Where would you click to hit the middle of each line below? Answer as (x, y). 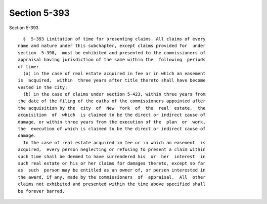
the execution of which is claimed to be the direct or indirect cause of (112, 129)
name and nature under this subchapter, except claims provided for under (112, 46)
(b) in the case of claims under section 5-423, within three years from (114, 94)
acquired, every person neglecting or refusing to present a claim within (112, 150)
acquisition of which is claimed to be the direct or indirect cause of (112, 115)
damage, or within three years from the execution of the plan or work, (112, 122)
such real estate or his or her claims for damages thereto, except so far (112, 163)
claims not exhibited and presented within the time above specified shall (112, 184)
